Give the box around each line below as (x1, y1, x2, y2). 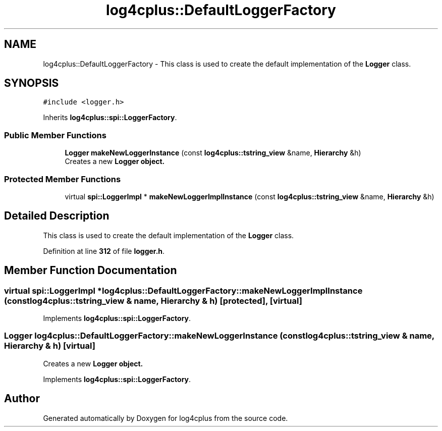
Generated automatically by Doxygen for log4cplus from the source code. (43, 413, 288, 422)
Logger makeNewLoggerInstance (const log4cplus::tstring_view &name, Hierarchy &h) (65, 148, 361, 157)
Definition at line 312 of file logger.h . (43, 246, 165, 255)
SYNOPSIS (4, 77, 59, 90)
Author (4, 392, 40, 405)
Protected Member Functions (4, 174, 121, 184)
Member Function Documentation (4, 264, 177, 277)
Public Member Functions (4, 130, 106, 140)
